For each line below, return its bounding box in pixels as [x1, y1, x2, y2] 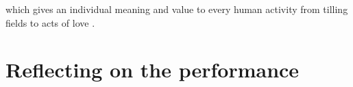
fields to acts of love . [5, 15, 95, 29]
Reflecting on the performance [5, 55, 300, 84]
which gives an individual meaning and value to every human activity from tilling [5, 2, 348, 16]
